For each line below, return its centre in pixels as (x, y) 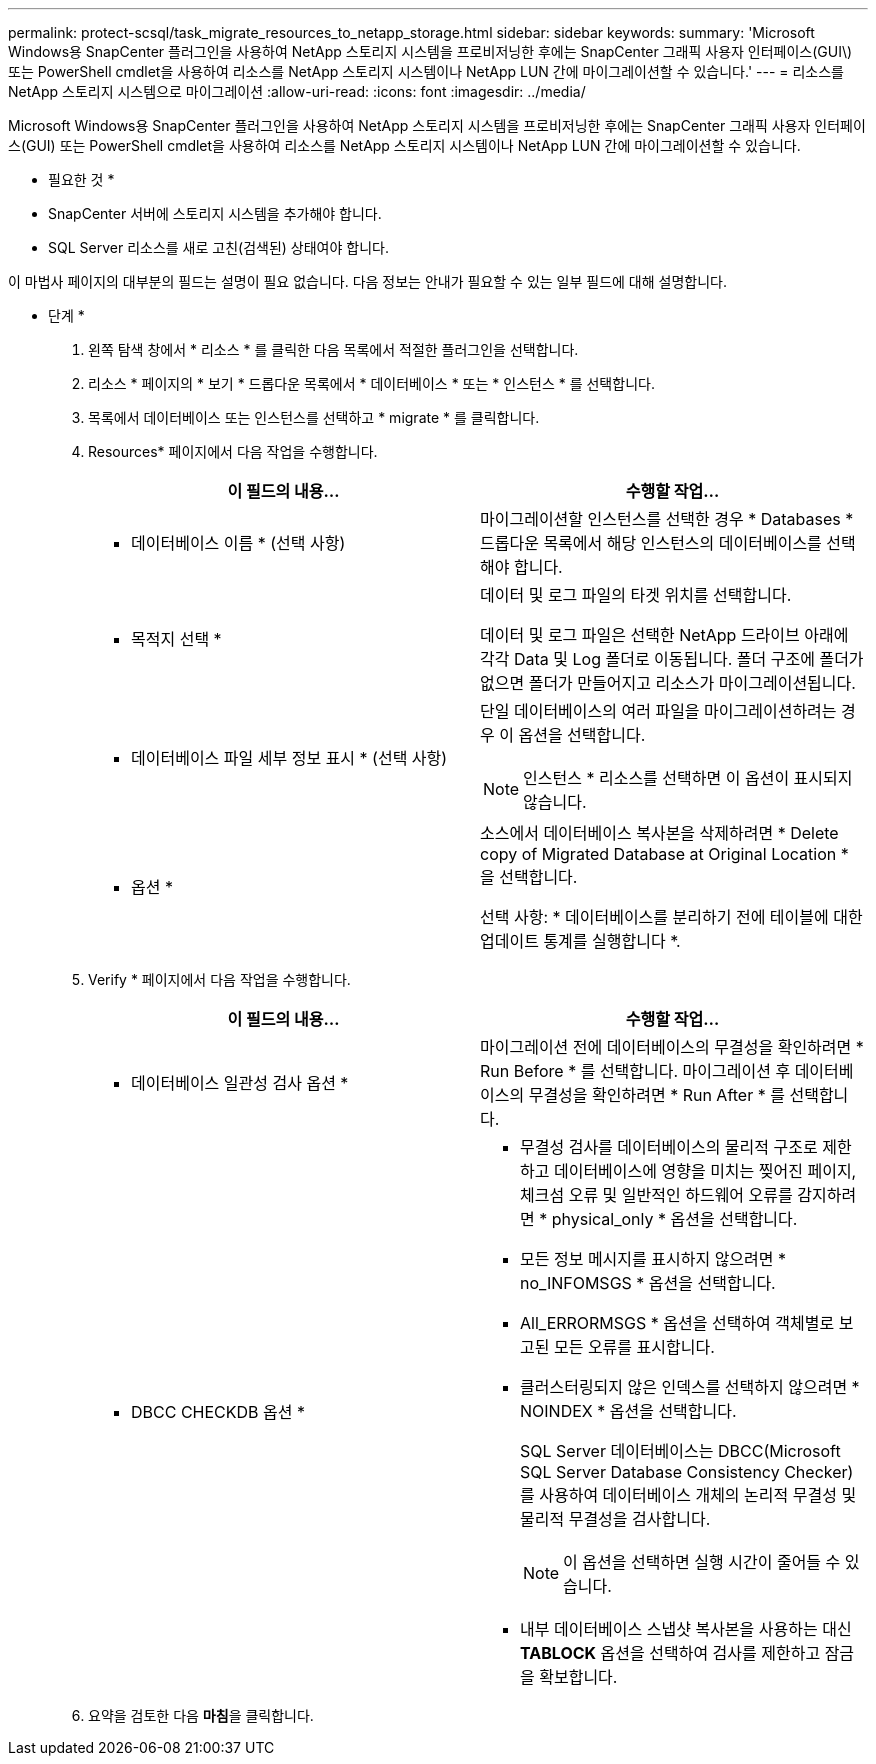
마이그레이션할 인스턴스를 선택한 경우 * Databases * (667, 519)
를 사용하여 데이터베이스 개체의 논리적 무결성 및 (688, 1495)
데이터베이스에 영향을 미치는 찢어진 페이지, (705, 1171)
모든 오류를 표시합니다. (634, 1347)
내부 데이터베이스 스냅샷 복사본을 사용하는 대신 (686, 1629)
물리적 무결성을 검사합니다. (615, 1519)
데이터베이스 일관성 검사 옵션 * (240, 1083)
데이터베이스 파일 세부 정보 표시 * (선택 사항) (289, 758)
